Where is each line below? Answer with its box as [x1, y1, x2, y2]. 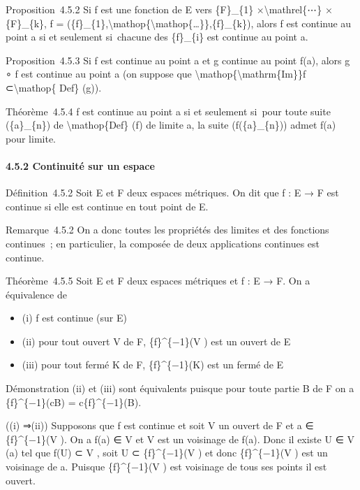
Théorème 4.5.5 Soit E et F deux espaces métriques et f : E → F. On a [6, 273, 310, 288]
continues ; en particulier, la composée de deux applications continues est [6, 236, 320, 250]
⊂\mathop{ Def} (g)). [6, 80, 102, 94]
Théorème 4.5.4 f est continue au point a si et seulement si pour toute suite [6, 103, 331, 118]
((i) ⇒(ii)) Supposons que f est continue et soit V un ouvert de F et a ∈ [6, 418, 314, 433]
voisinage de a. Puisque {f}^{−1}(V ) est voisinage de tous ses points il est [6, 459, 327, 474]
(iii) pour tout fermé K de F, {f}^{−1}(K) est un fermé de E [22, 357, 284, 372]
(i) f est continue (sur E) [22, 310, 127, 325]
